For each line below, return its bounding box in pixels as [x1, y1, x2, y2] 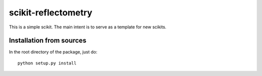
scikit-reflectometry [9, 7, 93, 18]
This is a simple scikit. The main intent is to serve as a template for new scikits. [9, 24, 167, 30]
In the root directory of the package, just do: [9, 49, 98, 55]
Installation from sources [9, 37, 87, 45]
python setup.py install [17, 60, 77, 66]
